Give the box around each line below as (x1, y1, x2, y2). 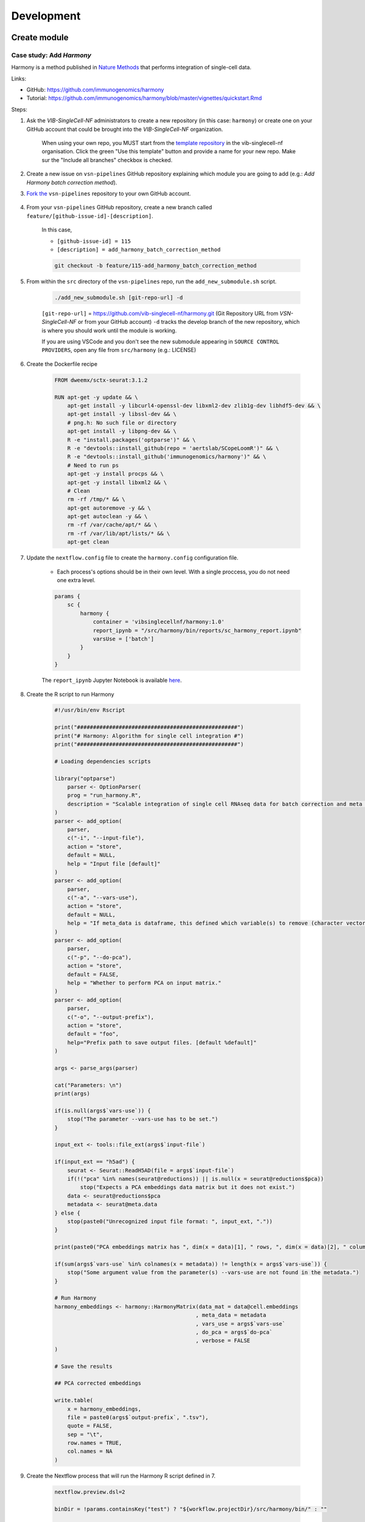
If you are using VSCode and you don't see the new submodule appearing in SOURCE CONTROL (41, 338, 280, 345)
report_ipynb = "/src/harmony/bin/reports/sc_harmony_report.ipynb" (92, 627, 302, 634)
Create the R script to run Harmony (26, 690, 115, 698)
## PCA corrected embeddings (54, 1380, 142, 1387)
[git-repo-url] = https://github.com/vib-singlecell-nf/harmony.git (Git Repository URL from (41, 309, 279, 317)
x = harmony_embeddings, (67, 1405, 142, 1412)
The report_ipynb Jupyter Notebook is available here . (41, 676, 182, 684)
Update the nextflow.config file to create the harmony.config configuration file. (26, 554, 238, 561)
